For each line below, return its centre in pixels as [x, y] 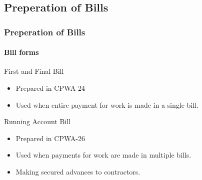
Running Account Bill [37, 121]
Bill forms [21, 52]
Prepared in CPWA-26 [50, 138]
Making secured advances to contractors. [78, 171]
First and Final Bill [34, 71]
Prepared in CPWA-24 [50, 88]
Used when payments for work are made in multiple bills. [103, 155]
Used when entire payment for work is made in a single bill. [107, 104]
